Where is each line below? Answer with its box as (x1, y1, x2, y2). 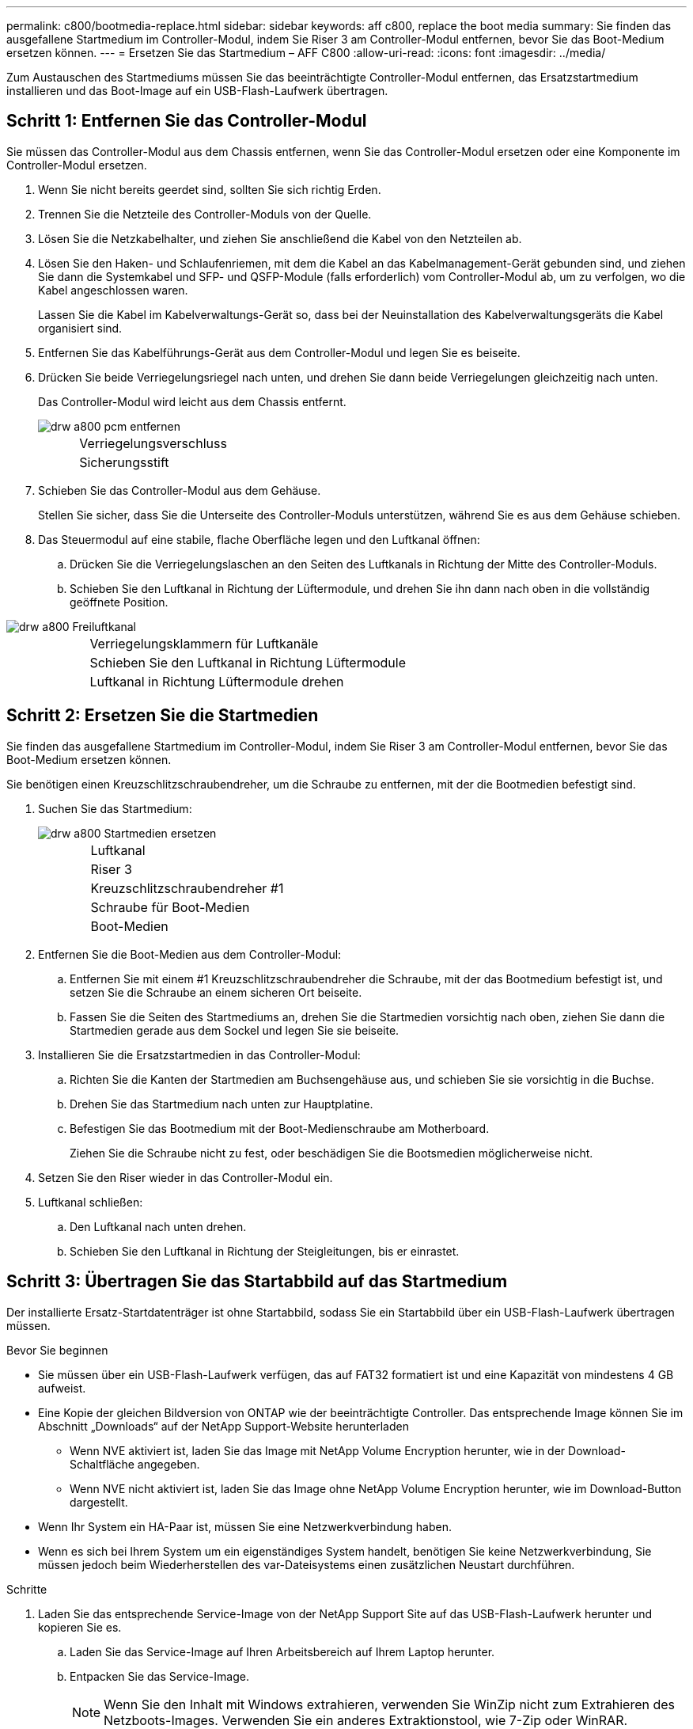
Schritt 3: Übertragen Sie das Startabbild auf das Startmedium (6, 1271, 508, 1292)
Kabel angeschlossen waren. (38, 283, 188, 297)
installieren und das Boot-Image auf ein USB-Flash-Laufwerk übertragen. (6, 84, 388, 97)
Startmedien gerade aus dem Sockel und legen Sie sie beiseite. (70, 1023, 400, 1037)
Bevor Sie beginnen (6, 1343, 108, 1357)
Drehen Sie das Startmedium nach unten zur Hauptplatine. (70, 1096, 373, 1111)
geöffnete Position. (70, 595, 169, 609)
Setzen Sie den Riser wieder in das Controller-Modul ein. (38, 1170, 333, 1184)
